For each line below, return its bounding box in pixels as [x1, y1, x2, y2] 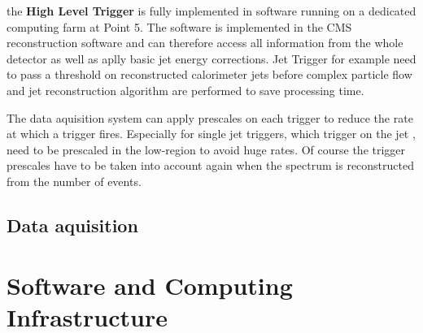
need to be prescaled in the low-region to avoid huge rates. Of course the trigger [7, 141, 406, 158]
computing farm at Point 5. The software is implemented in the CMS [7, 18, 352, 35]
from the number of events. [7, 172, 142, 189]
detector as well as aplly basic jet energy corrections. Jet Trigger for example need [7, 50, 416, 67]
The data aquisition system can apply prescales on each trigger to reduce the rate [7, 109, 413, 126]
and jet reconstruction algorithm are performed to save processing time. [7, 81, 364, 98]
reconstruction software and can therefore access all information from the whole [7, 34, 403, 51]
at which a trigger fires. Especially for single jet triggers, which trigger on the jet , [7, 125, 416, 142]
